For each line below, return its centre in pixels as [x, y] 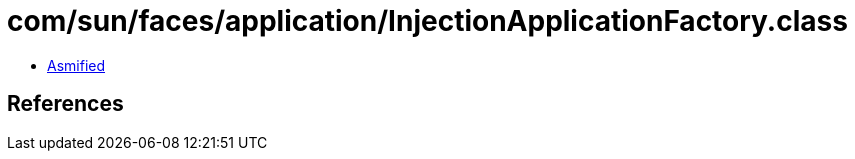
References [65, 104]
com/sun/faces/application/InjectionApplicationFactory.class [427, 21]
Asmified [76, 65]
